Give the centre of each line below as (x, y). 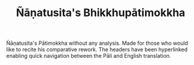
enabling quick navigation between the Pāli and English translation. (89, 56)
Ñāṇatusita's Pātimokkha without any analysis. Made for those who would (97, 43)
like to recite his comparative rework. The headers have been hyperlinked (97, 49)
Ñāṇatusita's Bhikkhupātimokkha (101, 13)
